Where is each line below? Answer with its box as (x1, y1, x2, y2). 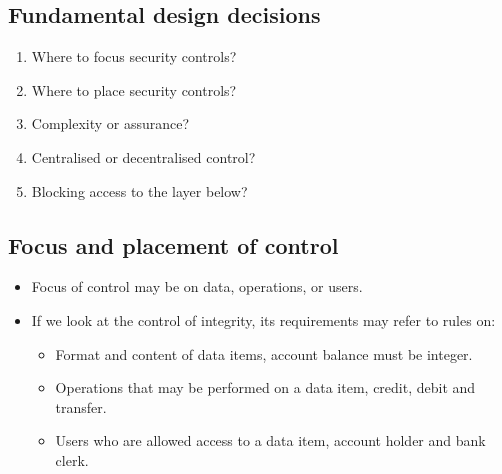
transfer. (55, 396, 107, 417)
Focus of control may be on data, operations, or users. (31, 276, 363, 297)
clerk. (55, 449, 89, 470)
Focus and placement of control (8, 229, 339, 260)
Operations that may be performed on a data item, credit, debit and (55, 377, 476, 398)
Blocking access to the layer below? (31, 180, 248, 201)
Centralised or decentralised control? (31, 146, 256, 167)
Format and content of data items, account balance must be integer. (55, 343, 473, 364)
